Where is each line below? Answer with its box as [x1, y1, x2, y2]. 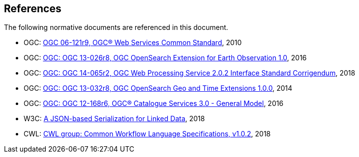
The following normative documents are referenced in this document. [4, 23, 228, 32]
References [4, 2, 61, 15]
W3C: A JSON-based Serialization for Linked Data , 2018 [24, 114, 205, 123]
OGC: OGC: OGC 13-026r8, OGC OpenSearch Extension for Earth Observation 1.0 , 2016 [24, 53, 307, 62]
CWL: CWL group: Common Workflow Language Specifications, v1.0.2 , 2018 [24, 130, 271, 138]
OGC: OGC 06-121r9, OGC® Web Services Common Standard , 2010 [24, 38, 242, 47]
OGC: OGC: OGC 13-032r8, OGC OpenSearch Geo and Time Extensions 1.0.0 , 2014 [24, 84, 293, 93]
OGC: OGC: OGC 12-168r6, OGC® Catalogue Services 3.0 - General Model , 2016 [24, 99, 284, 108]
